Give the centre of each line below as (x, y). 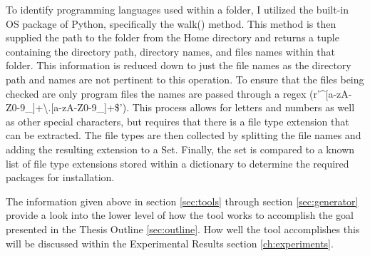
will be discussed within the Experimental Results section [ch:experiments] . (170, 243)
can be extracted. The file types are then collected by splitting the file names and (184, 135)
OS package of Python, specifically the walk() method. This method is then (171, 23)
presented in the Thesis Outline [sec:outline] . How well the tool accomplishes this (183, 229)
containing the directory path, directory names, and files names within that (171, 51)
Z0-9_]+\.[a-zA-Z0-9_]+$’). (68, 107)
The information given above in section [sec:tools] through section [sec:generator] (182, 201)
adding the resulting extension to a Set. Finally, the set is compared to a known (180, 149)
